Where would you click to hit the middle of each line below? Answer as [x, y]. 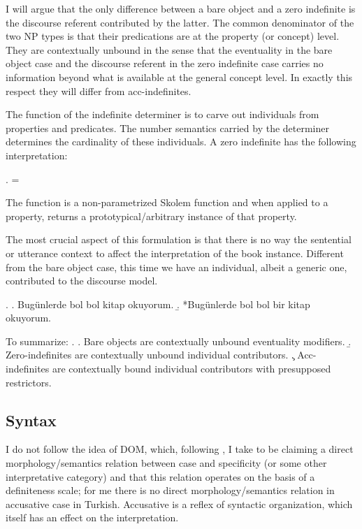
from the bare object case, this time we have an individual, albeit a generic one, [176, 267]
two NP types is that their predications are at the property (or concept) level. [173, 36]
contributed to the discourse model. [82, 281]
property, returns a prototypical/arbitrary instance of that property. [151, 216]
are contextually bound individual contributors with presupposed [191, 369]
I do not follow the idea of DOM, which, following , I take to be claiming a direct [180, 449]
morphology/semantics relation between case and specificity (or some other [166, 463]
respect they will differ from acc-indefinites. [99, 90]
